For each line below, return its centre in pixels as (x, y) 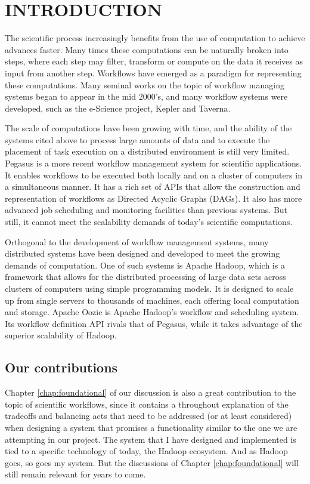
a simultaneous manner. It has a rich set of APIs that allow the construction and (153, 186)
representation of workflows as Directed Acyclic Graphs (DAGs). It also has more (154, 198)
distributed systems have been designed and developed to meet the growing (142, 253)
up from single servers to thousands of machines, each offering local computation (152, 300)
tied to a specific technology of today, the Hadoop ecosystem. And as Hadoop (146, 451)
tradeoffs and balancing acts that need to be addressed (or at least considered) (148, 416)
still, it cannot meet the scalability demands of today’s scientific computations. (149, 222)
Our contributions (61, 367)
